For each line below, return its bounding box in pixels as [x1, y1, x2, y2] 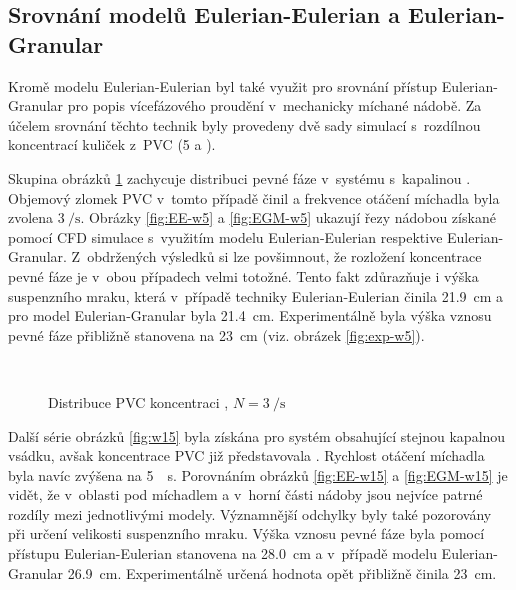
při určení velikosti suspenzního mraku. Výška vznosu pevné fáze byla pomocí [8, 523, 485, 544]
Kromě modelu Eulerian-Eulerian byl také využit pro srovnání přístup [8, 75, 438, 96]
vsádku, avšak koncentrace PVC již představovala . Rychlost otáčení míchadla [8, 445, 485, 466]
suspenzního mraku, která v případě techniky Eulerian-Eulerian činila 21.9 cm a [8, 285, 504, 306]
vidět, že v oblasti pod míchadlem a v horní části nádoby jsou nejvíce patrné [8, 484, 483, 505]
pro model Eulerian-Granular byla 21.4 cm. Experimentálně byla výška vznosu [8, 305, 492, 326]
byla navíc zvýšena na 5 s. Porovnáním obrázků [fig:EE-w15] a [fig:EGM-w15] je [8, 464, 508, 485]
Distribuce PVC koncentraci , [48, 391, 229, 412]
